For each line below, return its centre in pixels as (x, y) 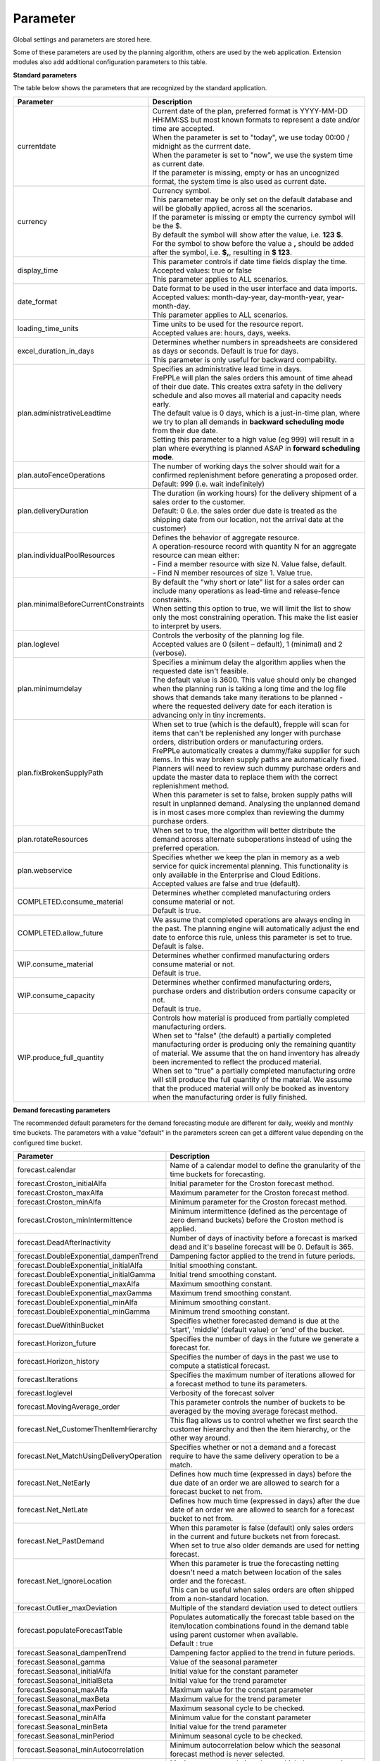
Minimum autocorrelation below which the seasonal (255, 1746)
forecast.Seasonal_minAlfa (62, 1717)
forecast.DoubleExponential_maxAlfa (78, 1284)
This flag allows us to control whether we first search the (264, 1421)
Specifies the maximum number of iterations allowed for (262, 1375)
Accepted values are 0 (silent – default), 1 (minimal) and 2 (247, 644)
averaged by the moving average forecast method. (254, 1411)
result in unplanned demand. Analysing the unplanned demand (256, 803)
